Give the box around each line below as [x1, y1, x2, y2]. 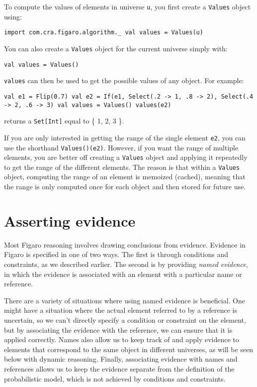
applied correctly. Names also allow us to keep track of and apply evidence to [4, 334, 239, 345]
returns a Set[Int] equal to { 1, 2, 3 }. [4, 116, 124, 126]
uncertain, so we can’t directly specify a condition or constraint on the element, [4, 314, 246, 325]
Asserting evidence [4, 210, 136, 231]
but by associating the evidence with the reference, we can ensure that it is [4, 324, 233, 335]
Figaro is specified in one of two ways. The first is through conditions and [4, 249, 229, 259]
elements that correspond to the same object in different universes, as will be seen [4, 344, 254, 354]
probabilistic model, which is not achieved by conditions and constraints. [4, 373, 226, 384]
